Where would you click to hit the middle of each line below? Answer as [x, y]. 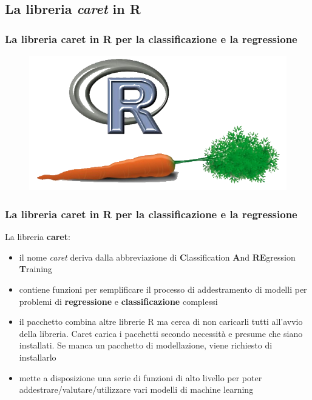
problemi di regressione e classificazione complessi [118, 301]
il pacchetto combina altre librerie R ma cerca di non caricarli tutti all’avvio [161, 322]
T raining [36, 269]
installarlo [38, 357]
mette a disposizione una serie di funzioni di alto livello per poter [141, 377]
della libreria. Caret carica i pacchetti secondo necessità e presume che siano [161, 333]
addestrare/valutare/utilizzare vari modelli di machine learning [136, 389]
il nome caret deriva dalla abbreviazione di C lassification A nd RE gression [157, 257]
